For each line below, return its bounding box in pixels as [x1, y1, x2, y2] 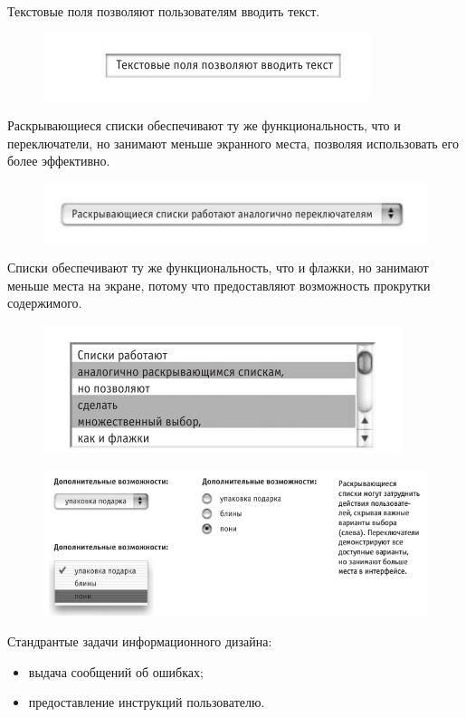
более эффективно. [7, 151, 110, 170]
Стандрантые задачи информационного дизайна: [7, 631, 272, 650]
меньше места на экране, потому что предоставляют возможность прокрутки [7, 275, 431, 294]
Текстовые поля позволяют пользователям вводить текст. [7, 2, 320, 20]
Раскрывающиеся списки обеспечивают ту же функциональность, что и [7, 116, 401, 135]
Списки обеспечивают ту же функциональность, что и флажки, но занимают [7, 258, 429, 277]
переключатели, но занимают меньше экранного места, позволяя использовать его [7, 133, 459, 152]
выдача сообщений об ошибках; [28, 662, 204, 681]
